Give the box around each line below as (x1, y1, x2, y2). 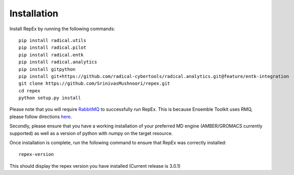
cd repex (18, 88, 41, 93)
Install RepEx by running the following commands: (9, 26, 115, 32)
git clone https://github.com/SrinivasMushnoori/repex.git (18, 81, 170, 87)
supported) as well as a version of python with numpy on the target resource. (9, 130, 173, 136)
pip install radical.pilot (18, 45, 87, 51)
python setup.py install (18, 95, 81, 101)
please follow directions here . (9, 113, 72, 120)
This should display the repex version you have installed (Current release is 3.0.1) (9, 163, 181, 169)
